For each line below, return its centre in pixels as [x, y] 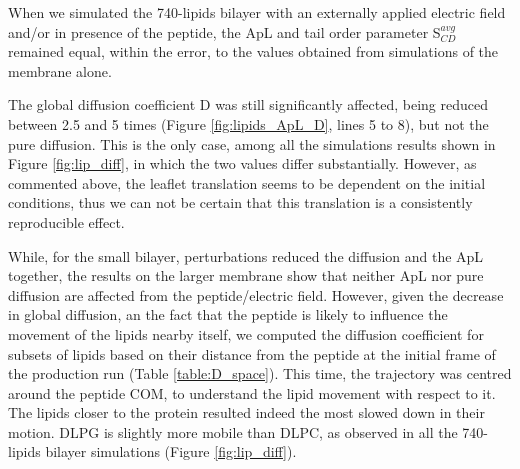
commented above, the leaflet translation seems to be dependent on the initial [247, 182]
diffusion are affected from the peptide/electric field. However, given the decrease [256, 294]
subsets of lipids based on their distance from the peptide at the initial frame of [252, 353]
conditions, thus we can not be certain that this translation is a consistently [240, 202]
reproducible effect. [66, 221]
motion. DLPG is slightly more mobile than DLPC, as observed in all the [233, 431]
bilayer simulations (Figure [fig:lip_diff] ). [171, 451]
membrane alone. [60, 70]
